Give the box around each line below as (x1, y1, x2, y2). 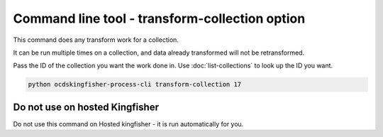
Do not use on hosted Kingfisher (13, 101, 160, 113)
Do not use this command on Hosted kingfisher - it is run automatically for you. (13, 119, 244, 128)
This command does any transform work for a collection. (13, 35, 179, 44)
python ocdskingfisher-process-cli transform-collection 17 (28, 80, 242, 89)
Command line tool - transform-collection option (13, 11, 306, 26)
